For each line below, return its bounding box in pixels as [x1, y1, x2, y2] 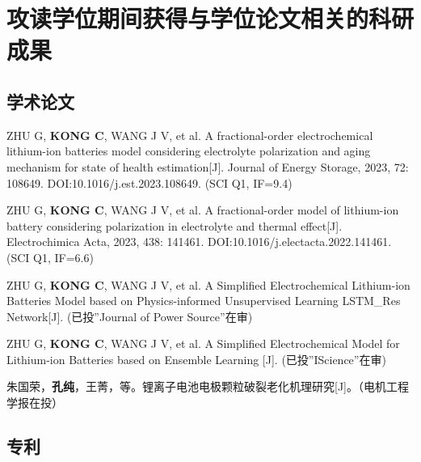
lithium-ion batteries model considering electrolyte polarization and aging [6, 142, 371, 159]
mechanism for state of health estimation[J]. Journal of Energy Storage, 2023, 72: [6, 158, 409, 175]
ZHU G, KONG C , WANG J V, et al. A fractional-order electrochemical [6, 126, 373, 143]
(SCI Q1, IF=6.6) [6, 248, 94, 265]
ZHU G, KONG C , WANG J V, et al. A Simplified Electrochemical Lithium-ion [6, 276, 410, 293]
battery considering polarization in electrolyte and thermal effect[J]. [6, 217, 343, 234]
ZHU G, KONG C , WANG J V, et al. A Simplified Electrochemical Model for [6, 335, 400, 352]
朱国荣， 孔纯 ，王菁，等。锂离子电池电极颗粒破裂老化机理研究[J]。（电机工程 [6, 378, 409, 395]
